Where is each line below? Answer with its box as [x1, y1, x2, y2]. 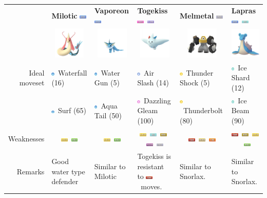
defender [51, 176, 79, 187]
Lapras [231, 5, 256, 15]
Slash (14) [137, 77, 169, 88]
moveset [19, 77, 45, 88]
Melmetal [179, 10, 214, 21]
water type [51, 166, 85, 176]
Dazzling [144, 95, 171, 105]
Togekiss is [137, 151, 171, 161]
